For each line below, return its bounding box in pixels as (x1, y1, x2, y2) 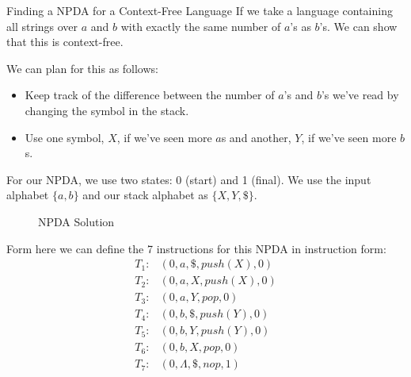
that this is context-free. (6, 33, 124, 50)
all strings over (6, 17, 78, 34)
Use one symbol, (25, 129, 105, 145)
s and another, (221, 129, 291, 145)
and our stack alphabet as (82, 187, 208, 203)
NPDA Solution (38, 213, 115, 229)
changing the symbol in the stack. (25, 102, 189, 118)
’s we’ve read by (321, 87, 399, 103)
